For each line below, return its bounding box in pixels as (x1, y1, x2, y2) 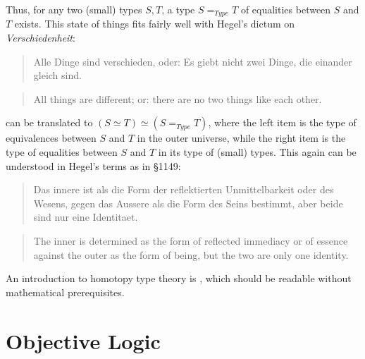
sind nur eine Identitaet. (33, 209, 138, 224)
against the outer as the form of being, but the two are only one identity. (33, 247, 349, 262)
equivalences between (6, 130, 97, 145)
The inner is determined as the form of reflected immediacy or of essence (33, 233, 348, 248)
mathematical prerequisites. (6, 284, 125, 299)
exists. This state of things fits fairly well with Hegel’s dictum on (14, 16, 295, 31)
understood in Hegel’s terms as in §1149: (6, 158, 181, 173)
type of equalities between (6, 145, 118, 159)
